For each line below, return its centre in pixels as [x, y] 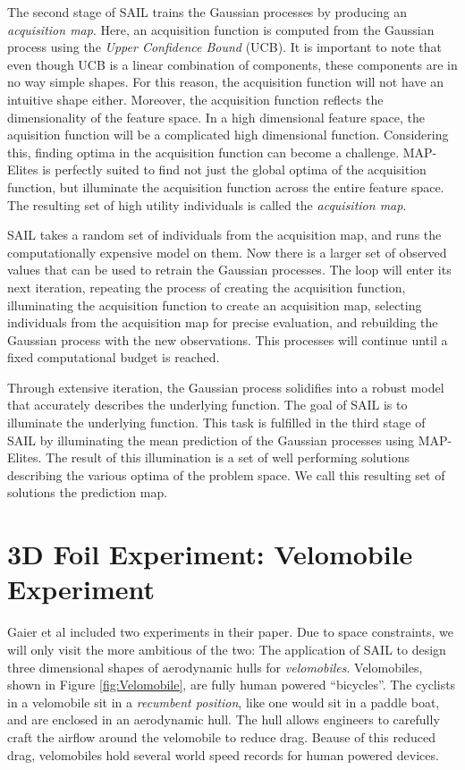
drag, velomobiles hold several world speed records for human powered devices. [223, 754]
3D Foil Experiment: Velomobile [210, 554]
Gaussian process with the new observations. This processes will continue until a [228, 339]
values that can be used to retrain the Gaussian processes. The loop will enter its [229, 270]
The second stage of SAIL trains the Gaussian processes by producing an [207, 12]
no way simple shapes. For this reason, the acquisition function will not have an [226, 82]
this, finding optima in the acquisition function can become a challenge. [203, 152]
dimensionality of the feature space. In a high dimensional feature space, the [216, 117]
